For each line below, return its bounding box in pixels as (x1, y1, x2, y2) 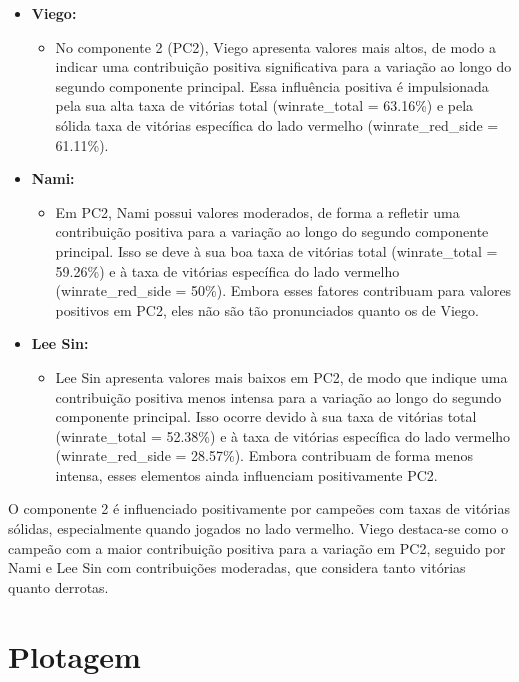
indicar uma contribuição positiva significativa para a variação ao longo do (55, 56, 512, 77)
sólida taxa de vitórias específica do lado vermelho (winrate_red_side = (55, 114, 499, 135)
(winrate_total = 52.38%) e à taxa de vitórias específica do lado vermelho (55, 425, 511, 446)
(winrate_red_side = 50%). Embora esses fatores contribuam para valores (55, 280, 512, 301)
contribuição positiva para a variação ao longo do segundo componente (55, 221, 489, 242)
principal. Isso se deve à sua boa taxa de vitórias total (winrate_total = (55, 240, 498, 261)
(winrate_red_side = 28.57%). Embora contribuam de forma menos (55, 445, 474, 466)
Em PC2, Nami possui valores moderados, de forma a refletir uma (55, 201, 460, 222)
